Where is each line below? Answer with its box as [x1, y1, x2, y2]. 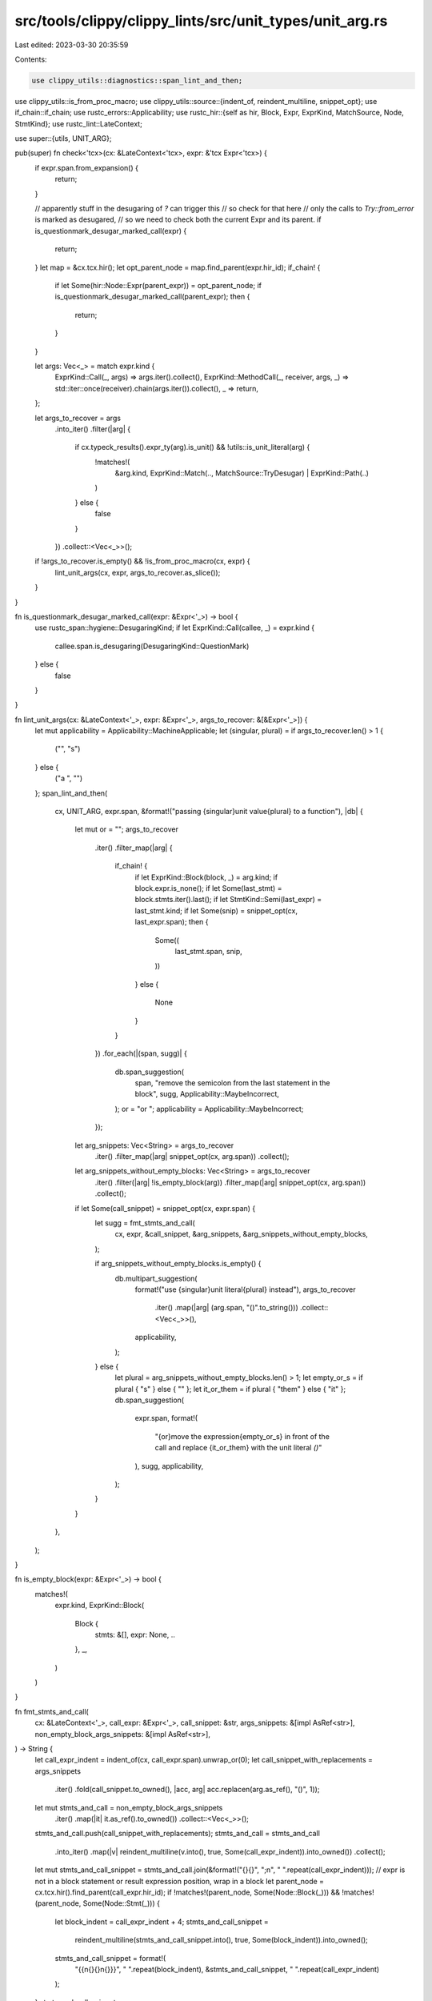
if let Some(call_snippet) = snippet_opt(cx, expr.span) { [74, 1203, 256, 1213]
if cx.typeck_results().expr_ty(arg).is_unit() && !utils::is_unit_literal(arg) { [74, 443, 310, 452]
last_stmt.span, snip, [174, 946, 243, 956]
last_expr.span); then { [134, 917, 209, 927]
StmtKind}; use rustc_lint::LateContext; [14, 118, 143, 128]
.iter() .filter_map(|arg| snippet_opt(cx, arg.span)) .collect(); [94, 1152, 290, 1161]
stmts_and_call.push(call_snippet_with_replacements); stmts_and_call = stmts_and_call [34, 1829, 320, 1839]
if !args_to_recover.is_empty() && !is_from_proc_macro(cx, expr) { [34, 556, 250, 566]
